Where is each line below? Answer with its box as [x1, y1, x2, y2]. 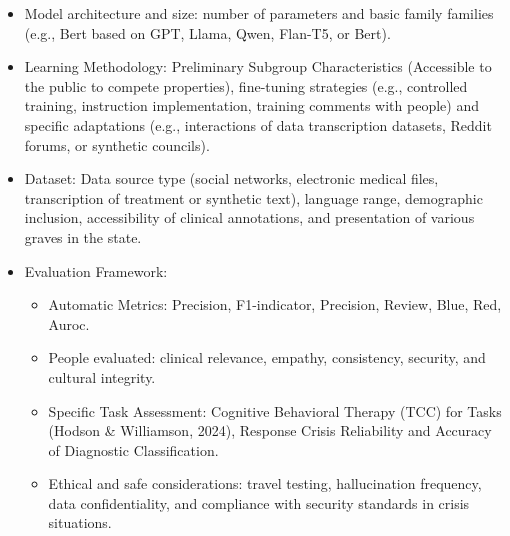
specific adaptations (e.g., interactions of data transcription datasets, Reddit [24, 114, 492, 135]
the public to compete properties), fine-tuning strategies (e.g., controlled [24, 75, 468, 96]
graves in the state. [24, 226, 142, 247]
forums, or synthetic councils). [24, 134, 210, 155]
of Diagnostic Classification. [48, 439, 219, 460]
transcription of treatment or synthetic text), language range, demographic [24, 187, 483, 208]
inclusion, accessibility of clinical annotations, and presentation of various [24, 207, 475, 228]
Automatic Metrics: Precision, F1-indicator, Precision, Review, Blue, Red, [48, 294, 502, 315]
